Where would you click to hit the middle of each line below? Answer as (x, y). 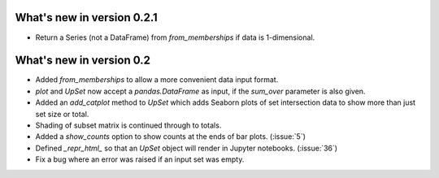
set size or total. (62, 114)
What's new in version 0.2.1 (86, 17)
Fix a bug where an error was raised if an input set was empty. (140, 159)
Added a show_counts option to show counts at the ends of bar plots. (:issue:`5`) (171, 137)
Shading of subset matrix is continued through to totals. (128, 125)
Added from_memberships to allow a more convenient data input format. (157, 80)
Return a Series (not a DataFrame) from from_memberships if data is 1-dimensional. (175, 37)
